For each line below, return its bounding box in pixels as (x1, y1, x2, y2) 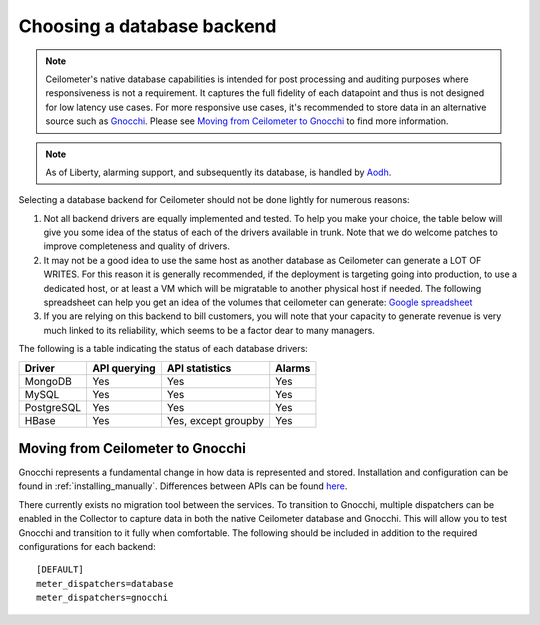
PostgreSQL (24, 400, 82, 414)
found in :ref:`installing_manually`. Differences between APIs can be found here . (18, 480, 348, 492)
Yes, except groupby (166, 413, 265, 427)
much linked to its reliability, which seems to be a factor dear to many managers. (43, 324, 375, 336)
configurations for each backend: (18, 541, 156, 553)
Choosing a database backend (18, 15, 277, 37)
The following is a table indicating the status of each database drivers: (18, 343, 309, 355)
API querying (91, 361, 156, 375)
